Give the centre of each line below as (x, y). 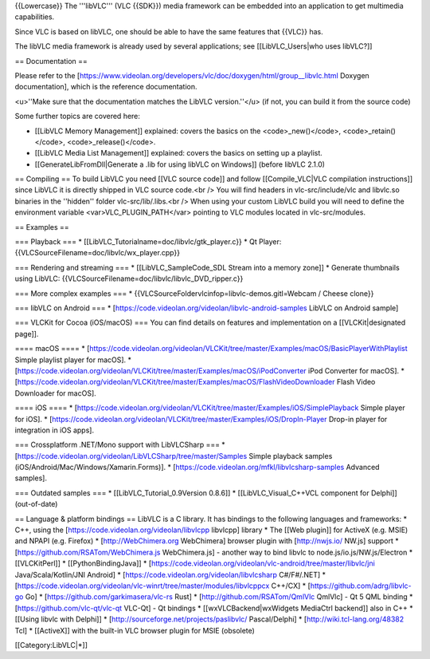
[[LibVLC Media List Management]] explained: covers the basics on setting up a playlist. (178, 153)
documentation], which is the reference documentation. (106, 87)
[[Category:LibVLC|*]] (51, 645)
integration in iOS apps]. (55, 430)
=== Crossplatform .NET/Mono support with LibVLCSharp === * (120, 445)
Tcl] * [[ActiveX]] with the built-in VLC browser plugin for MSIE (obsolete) (135, 630)
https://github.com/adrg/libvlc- (361, 586)
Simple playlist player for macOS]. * (73, 360)
